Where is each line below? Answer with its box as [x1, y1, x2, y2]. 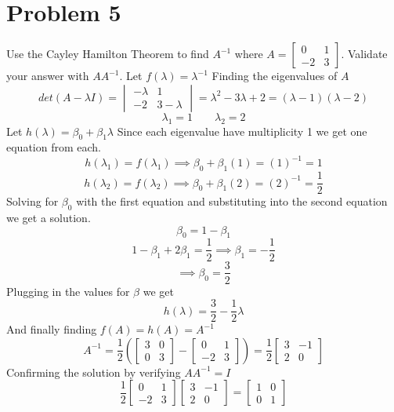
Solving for [6, 193, 59, 210]
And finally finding [6, 321, 97, 337]
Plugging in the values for [6, 283, 130, 299]
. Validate [341, 46, 388, 62]
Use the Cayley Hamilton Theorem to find [6, 46, 209, 62]
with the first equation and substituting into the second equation [76, 193, 388, 210]
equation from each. [6, 139, 101, 155]
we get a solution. [6, 210, 91, 226]
